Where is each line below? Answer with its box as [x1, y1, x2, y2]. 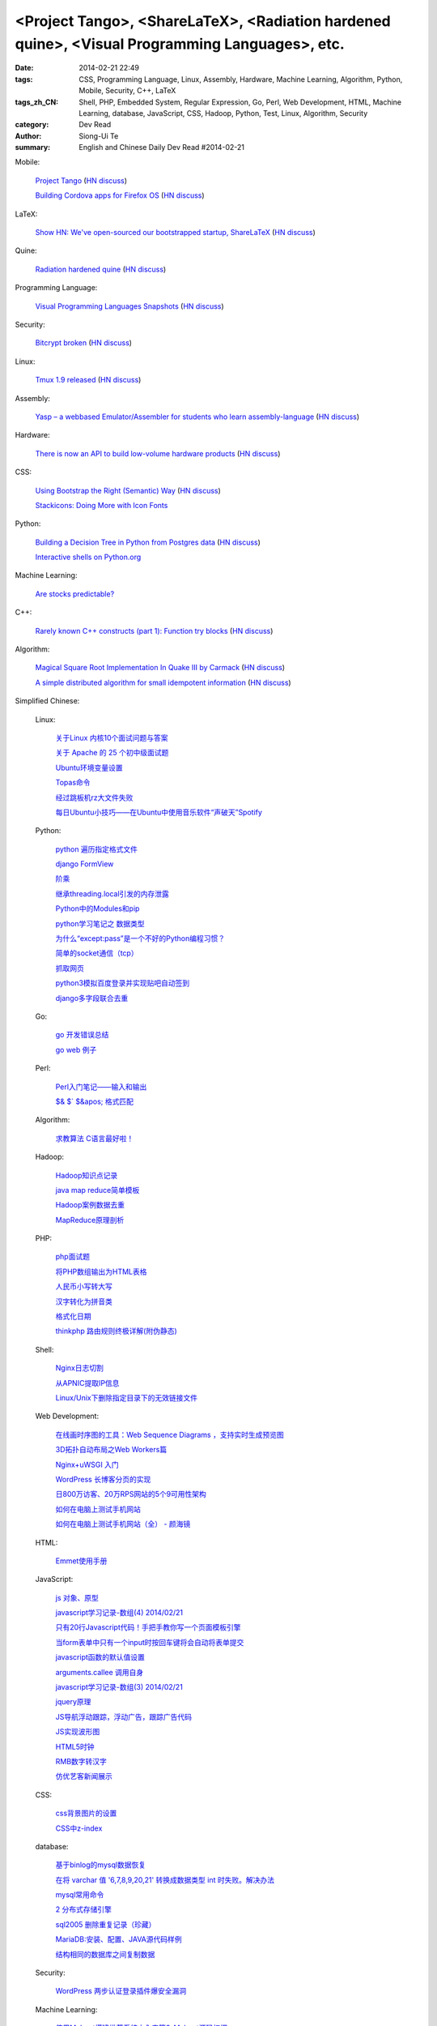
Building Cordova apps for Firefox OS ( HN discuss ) [35, 190, 206, 200]
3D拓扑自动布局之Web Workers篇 [55, 1445, 168, 1455]
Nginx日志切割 [55, 1363, 104, 1373]
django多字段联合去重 [55, 993, 129, 1002]
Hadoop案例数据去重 [55, 1200, 125, 1210]
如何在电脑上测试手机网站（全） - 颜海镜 [55, 1519, 191, 1529]
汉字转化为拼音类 [55, 1297, 112, 1306]
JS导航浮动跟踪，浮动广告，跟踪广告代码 [55, 1712, 192, 1721]
